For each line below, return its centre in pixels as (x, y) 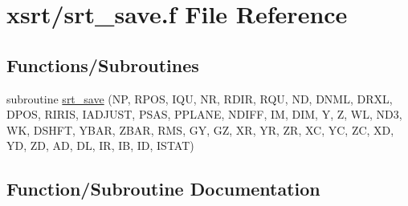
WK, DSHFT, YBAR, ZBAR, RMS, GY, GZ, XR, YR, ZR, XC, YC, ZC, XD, (200, 129)
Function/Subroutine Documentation (163, 189)
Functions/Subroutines (103, 65)
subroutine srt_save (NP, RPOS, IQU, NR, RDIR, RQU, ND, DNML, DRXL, (200, 98)
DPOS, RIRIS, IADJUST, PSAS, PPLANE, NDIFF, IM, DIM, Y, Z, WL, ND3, (204, 114)
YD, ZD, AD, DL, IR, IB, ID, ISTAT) (100, 145)
